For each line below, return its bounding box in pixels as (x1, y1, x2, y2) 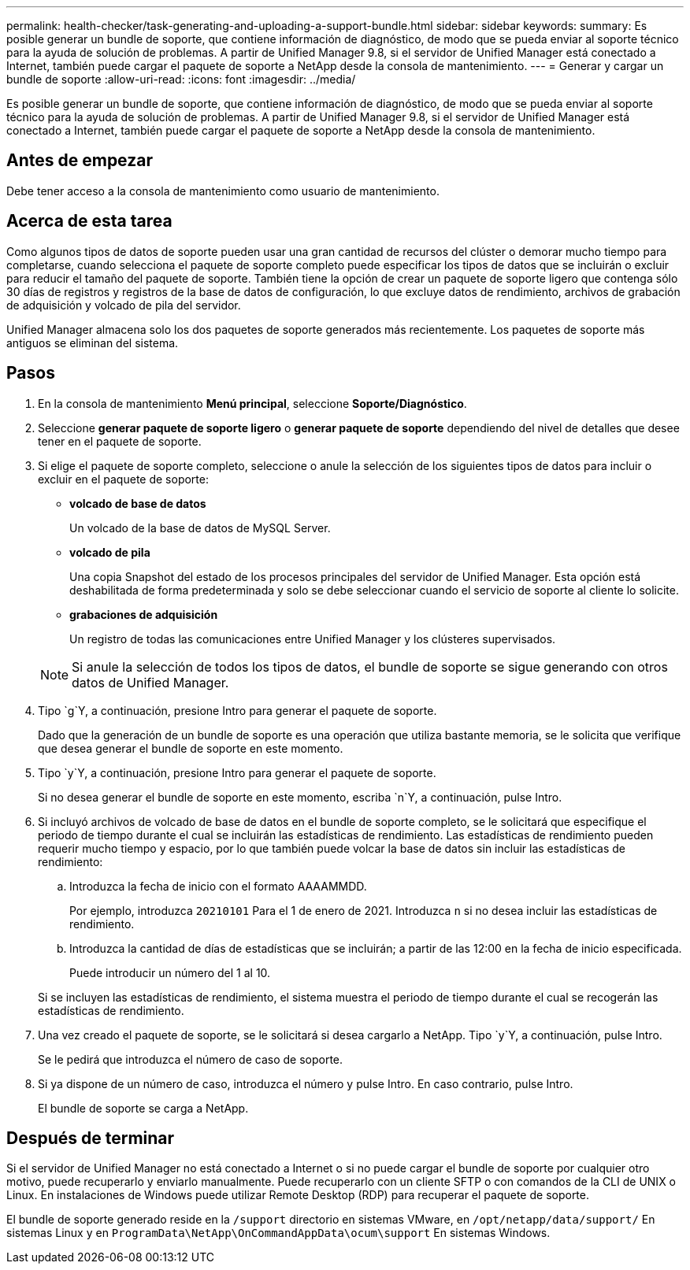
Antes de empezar (6, 150, 153, 171)
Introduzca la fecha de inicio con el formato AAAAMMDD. (69, 879, 367, 893)
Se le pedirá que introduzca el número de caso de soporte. (38, 1052, 343, 1066)
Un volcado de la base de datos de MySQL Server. (69, 520, 331, 535)
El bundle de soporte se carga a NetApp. (38, 1101, 249, 1115)
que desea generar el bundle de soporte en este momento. (38, 741, 343, 755)
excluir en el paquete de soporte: (38, 472, 209, 486)
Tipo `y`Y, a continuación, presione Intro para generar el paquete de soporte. (38, 765, 436, 779)
